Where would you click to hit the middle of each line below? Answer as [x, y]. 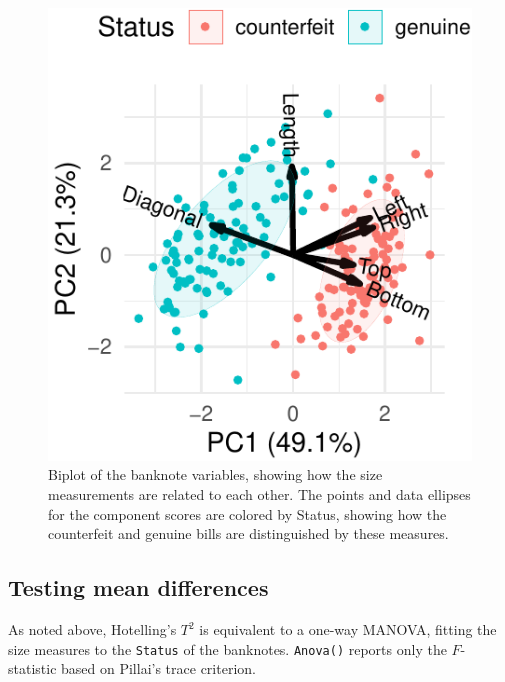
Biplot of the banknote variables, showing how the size [215, 474]
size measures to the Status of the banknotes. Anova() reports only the [227, 648]
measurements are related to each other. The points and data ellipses [259, 494]
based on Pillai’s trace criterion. [158, 668]
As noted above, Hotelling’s [92, 629]
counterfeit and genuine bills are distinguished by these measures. [248, 533]
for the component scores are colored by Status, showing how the [247, 513]
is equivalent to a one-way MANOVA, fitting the [348, 629]
